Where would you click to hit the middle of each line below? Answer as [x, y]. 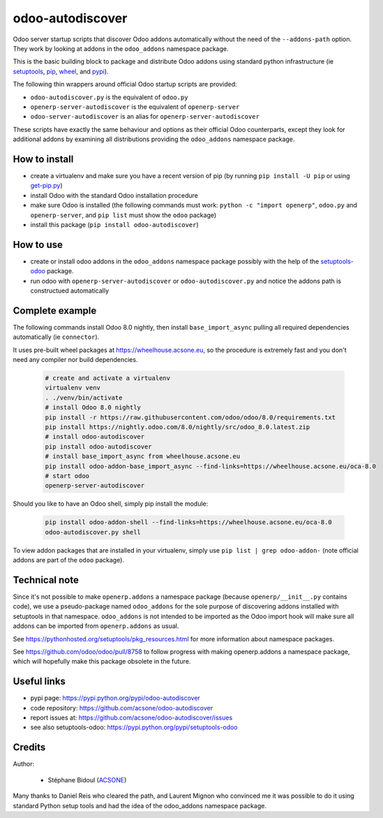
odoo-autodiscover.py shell [93, 532]
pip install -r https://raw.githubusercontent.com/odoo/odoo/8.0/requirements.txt [190, 417]
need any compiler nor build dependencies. [75, 360]
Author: [24, 764]
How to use [38, 244]
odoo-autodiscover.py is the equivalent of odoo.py [109, 97]
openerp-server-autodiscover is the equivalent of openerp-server [135, 107]
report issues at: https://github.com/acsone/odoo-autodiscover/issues [132, 718]
